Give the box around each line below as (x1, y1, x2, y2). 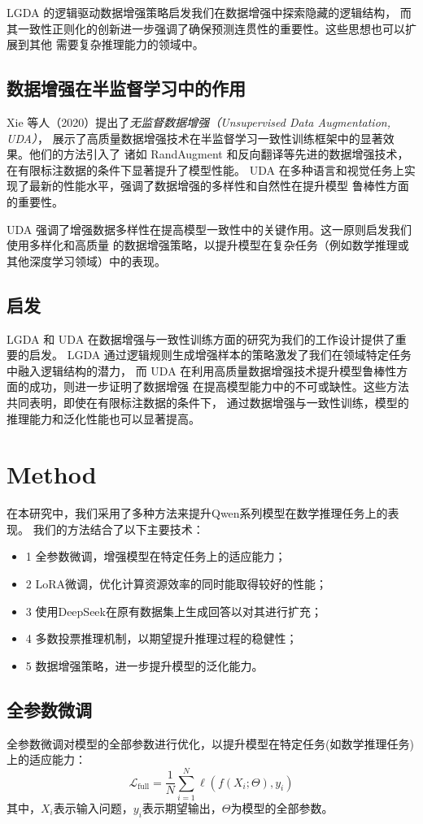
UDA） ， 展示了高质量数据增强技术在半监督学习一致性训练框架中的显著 (7, 129, 383, 146)
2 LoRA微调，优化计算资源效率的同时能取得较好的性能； (25, 575, 328, 592)
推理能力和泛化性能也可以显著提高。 (7, 410, 200, 427)
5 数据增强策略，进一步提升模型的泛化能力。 (25, 657, 264, 674)
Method (7, 458, 97, 491)
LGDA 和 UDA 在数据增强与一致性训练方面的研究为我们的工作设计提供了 (7, 330, 395, 347)
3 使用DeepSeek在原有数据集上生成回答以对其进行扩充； (25, 602, 322, 619)
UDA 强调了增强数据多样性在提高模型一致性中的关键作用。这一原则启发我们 (7, 220, 412, 237)
